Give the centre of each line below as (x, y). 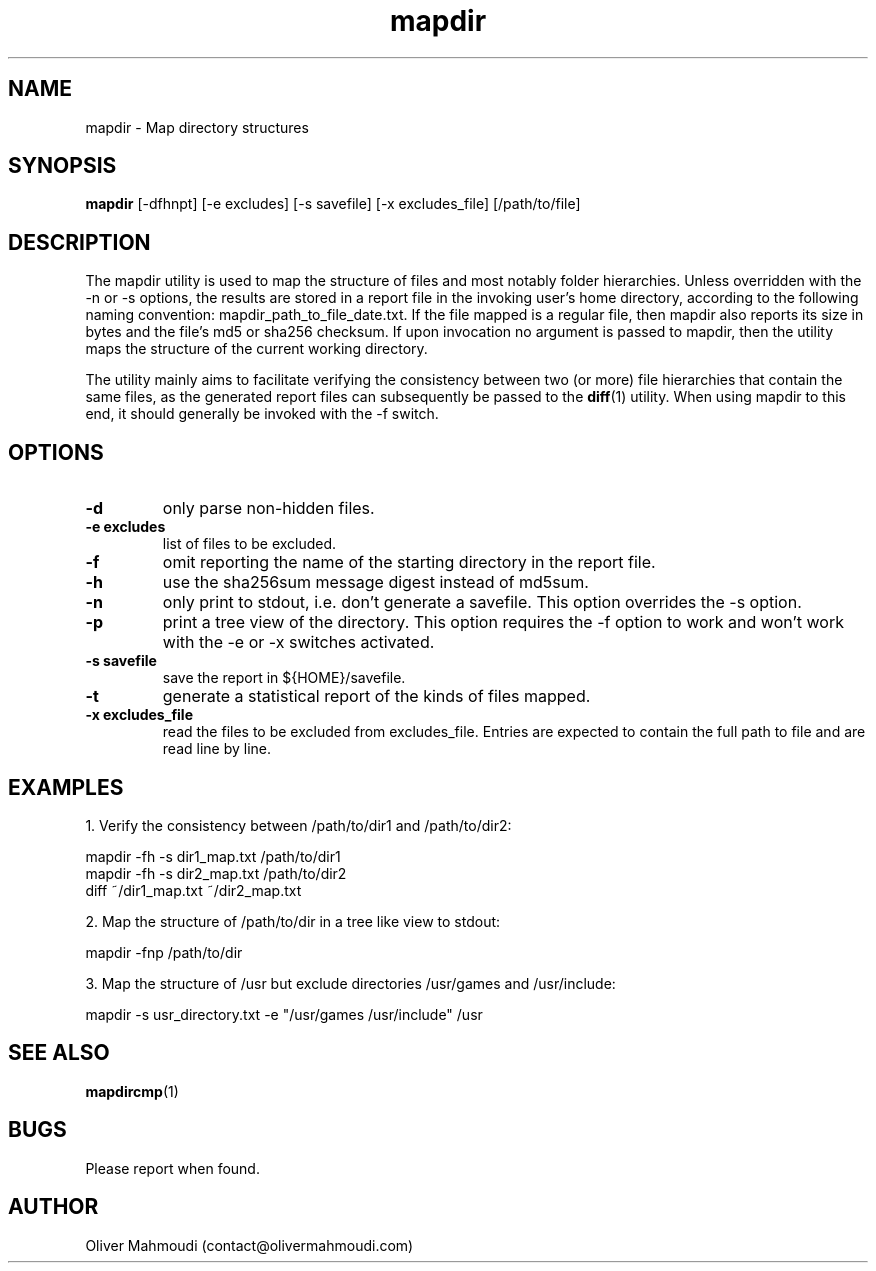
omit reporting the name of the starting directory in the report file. (409, 562)
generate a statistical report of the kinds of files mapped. (376, 696)
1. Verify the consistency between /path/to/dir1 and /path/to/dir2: (298, 825)
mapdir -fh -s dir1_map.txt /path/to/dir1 (213, 856)
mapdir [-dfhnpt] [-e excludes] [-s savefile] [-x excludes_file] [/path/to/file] (333, 204)
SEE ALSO (59, 1053)
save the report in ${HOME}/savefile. (284, 678)
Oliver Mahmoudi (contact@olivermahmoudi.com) (249, 1245)
